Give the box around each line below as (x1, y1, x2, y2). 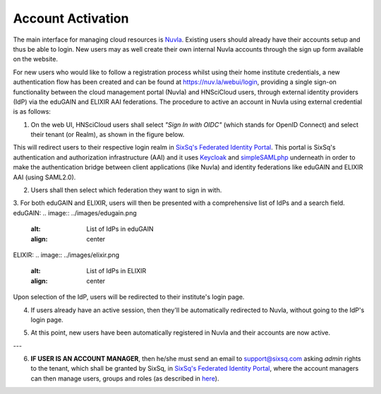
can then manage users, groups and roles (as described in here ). (30, 374, 219, 383)
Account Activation (13, 11, 129, 26)
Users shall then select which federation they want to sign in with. (30, 186, 222, 194)
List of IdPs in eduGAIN (86, 225, 155, 233)
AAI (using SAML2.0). (13, 173, 76, 181)
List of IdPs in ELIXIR (86, 267, 147, 275)
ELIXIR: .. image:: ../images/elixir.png (13, 251, 120, 259)
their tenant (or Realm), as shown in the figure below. (30, 131, 185, 139)
